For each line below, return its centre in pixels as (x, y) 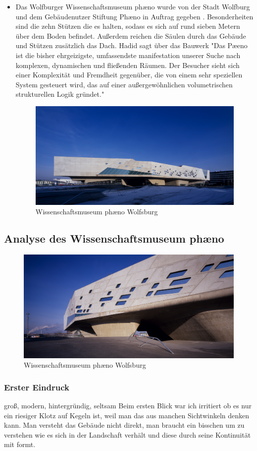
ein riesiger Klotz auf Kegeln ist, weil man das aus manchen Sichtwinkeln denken (127, 415)
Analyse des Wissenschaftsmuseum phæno (114, 238)
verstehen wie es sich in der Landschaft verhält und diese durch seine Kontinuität (128, 434)
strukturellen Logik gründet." (60, 94)
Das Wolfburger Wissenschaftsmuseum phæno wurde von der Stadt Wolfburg (133, 6)
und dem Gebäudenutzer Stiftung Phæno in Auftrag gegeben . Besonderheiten (134, 16)
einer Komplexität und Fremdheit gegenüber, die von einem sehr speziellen (129, 75)
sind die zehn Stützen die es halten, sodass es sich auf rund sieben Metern (128, 26)
